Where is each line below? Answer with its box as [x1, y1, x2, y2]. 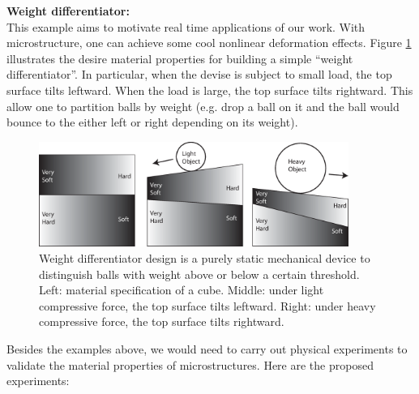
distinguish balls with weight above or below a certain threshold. [39, 265, 360, 282]
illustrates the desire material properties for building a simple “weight [6, 49, 353, 66]
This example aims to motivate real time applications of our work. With [6, 18, 366, 35]
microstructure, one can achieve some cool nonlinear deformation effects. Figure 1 [6, 34, 412, 51]
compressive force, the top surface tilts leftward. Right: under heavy [39, 297, 376, 314]
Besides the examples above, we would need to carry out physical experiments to [6, 340, 408, 357]
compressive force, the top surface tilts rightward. [39, 313, 284, 330]
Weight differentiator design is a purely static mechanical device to [39, 250, 370, 267]
